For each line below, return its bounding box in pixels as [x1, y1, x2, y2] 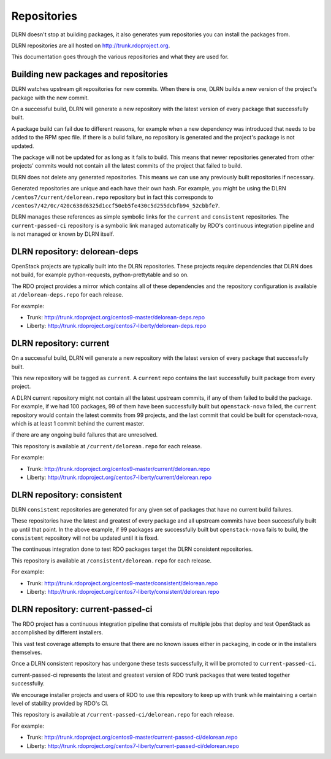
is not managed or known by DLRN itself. [11, 230, 115, 238]
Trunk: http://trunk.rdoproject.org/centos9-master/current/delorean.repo [26, 465, 211, 472]
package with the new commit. [11, 94, 89, 101]
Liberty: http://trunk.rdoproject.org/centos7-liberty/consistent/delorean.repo [26, 588, 220, 595]
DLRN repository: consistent [11, 489, 123, 500]
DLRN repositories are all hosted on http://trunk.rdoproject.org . [11, 42, 170, 49]
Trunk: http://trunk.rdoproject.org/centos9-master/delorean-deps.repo [26, 313, 205, 321]
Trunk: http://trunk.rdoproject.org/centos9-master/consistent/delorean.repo [26, 579, 218, 586]
